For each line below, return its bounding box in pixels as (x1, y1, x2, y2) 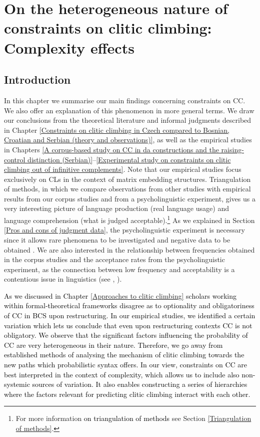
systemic (4, 379, 30, 389)
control (4, 154, 25, 164)
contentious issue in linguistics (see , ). (4, 274, 122, 284)
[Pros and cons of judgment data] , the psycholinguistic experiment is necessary (4, 225, 245, 235)
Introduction (4, 72, 71, 87)
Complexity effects (4, 37, 134, 58)
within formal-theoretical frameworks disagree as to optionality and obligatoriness (4, 300, 254, 311)
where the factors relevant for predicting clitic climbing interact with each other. (4, 388, 250, 399)
